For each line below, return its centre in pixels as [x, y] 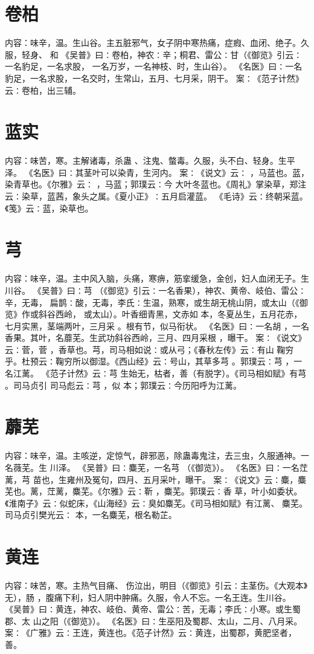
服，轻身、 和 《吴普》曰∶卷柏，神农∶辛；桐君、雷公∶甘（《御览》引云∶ [154, 54]
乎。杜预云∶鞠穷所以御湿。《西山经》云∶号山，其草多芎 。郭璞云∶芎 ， [149, 361]
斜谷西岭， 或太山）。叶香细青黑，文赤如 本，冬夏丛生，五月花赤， [170, 314]
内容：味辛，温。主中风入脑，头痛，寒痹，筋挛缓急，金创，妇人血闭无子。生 [157, 278]
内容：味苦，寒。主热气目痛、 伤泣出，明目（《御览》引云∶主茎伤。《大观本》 [156, 585]
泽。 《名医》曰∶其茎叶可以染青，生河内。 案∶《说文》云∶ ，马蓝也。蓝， [157, 172]
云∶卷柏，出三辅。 [43, 90]
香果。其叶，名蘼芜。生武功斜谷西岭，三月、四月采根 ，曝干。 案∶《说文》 [156, 338]
